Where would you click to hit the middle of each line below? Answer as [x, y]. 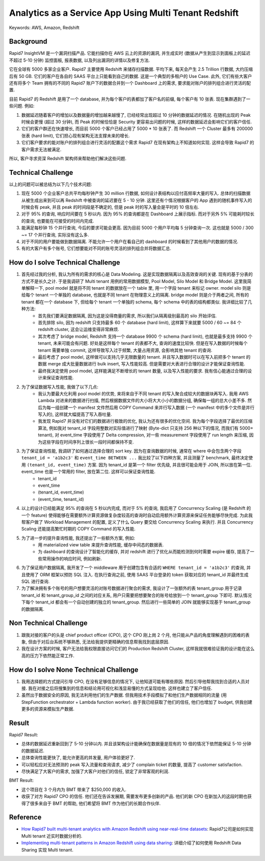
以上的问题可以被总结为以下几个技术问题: [51, 184]
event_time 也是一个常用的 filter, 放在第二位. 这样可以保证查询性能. [88, 472]
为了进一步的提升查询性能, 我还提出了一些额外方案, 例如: [78, 538]
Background [28, 42]
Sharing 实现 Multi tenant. [47, 850]
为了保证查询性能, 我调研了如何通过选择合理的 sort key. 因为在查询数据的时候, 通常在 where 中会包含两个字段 [132, 451]
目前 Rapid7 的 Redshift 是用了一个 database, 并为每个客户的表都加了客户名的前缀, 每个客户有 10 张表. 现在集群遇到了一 [130, 99]
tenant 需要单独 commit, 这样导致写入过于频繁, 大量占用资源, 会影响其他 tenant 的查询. [125, 350]
